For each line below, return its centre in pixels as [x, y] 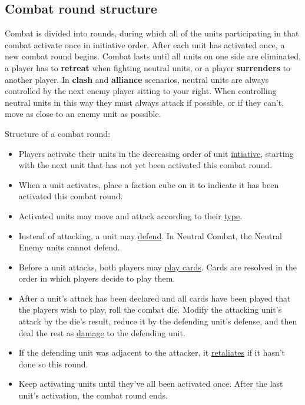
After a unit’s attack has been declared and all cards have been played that [155, 298]
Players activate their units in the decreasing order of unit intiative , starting [156, 153]
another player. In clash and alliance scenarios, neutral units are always [137, 79]
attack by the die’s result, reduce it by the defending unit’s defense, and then [158, 321]
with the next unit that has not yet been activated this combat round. [145, 165]
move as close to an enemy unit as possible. [83, 114]
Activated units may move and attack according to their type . [130, 215]
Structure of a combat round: [58, 133]
